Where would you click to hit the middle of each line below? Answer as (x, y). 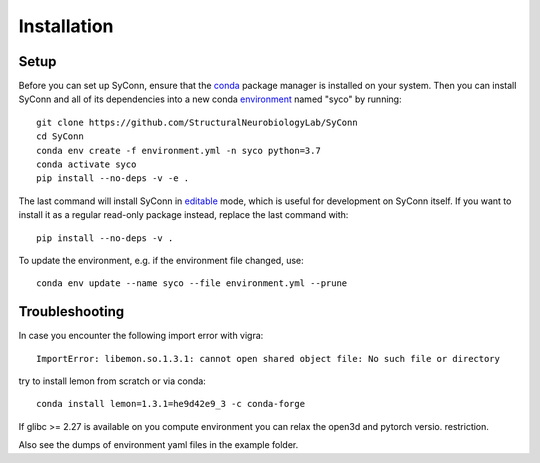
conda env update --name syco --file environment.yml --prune (192, 283)
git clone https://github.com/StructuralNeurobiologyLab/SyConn (197, 122)
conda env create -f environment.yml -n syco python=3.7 (179, 150)
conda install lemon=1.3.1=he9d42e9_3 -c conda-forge (170, 404)
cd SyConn (60, 136)
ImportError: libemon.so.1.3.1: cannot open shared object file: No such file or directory (268, 358)
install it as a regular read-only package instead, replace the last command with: (183, 215)
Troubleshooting (71, 311)
